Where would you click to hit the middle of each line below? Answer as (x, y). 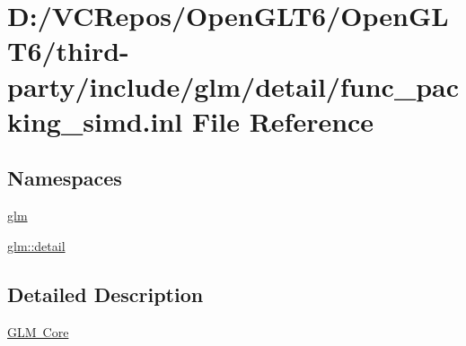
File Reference (283, 121)
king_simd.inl (95, 121)
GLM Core (38, 331)
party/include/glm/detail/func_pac (233, 86)
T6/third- (68, 51)
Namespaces (65, 178)
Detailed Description (106, 294)
